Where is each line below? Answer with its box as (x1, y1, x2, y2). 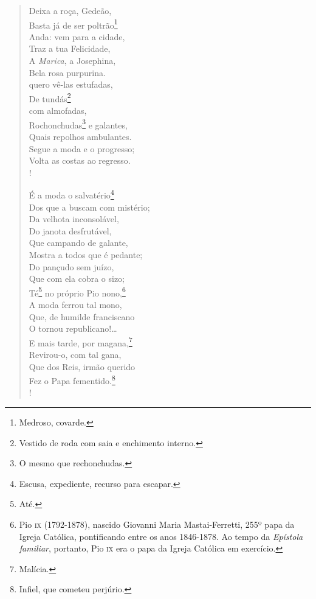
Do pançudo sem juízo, (29, 260, 114, 273)
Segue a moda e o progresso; (29, 142, 135, 155)
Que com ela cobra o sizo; (29, 272, 125, 285)
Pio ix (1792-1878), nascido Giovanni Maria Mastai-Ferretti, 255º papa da (19, 517, 295, 530)
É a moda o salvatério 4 (29, 187, 114, 201)
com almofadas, (29, 104, 87, 117)
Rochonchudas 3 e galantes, (29, 116, 128, 131)
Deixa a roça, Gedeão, (29, 4, 112, 16)
